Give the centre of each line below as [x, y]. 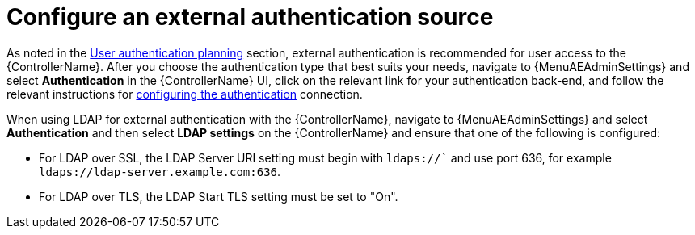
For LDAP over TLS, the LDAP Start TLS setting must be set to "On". [219, 196]
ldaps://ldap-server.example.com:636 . [160, 171]
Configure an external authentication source [250, 17]
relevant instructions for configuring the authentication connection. [185, 94]
